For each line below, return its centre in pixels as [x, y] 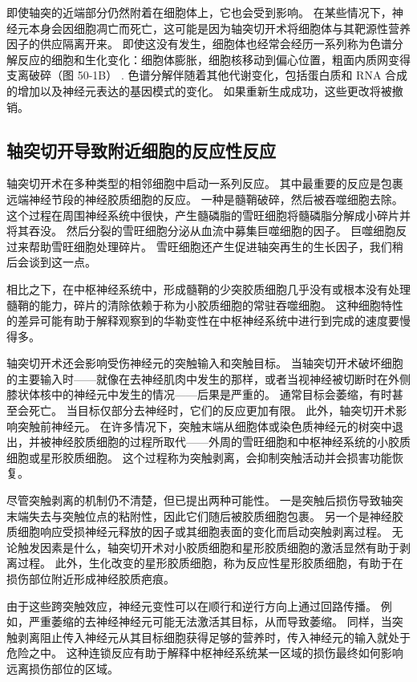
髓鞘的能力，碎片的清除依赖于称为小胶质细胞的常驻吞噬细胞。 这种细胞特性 [205, 304]
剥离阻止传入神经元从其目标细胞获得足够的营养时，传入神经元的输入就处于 [214, 637]
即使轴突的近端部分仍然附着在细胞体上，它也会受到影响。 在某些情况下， [199, 12]
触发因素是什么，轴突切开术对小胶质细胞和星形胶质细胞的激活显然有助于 [208, 547]
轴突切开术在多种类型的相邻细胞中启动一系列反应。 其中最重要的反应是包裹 [205, 183]
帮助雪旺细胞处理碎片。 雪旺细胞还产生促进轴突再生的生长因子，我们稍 [216, 246]
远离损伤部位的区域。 [63, 668]
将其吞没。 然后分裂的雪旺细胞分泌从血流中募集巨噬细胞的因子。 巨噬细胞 [201, 231]
